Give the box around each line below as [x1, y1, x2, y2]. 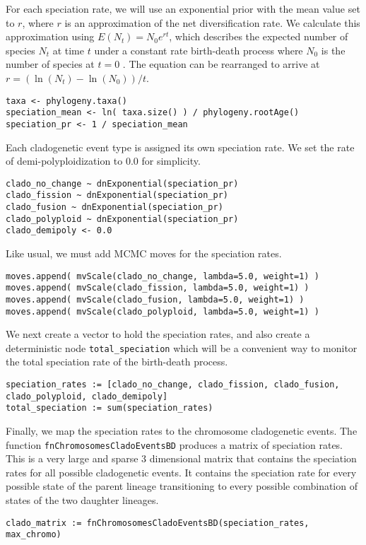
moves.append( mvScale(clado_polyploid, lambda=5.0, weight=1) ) [6, 306, 319, 317]
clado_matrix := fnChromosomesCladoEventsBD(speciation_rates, [6, 517, 309, 528]
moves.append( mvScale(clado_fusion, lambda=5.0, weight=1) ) [6, 294, 305, 305]
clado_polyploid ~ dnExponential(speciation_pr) [6, 213, 239, 224]
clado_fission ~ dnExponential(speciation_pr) [6, 190, 228, 201]
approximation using [6, 29, 95, 44]
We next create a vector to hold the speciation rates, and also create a [6, 327, 310, 341]
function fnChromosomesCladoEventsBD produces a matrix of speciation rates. [6, 437, 343, 452]
